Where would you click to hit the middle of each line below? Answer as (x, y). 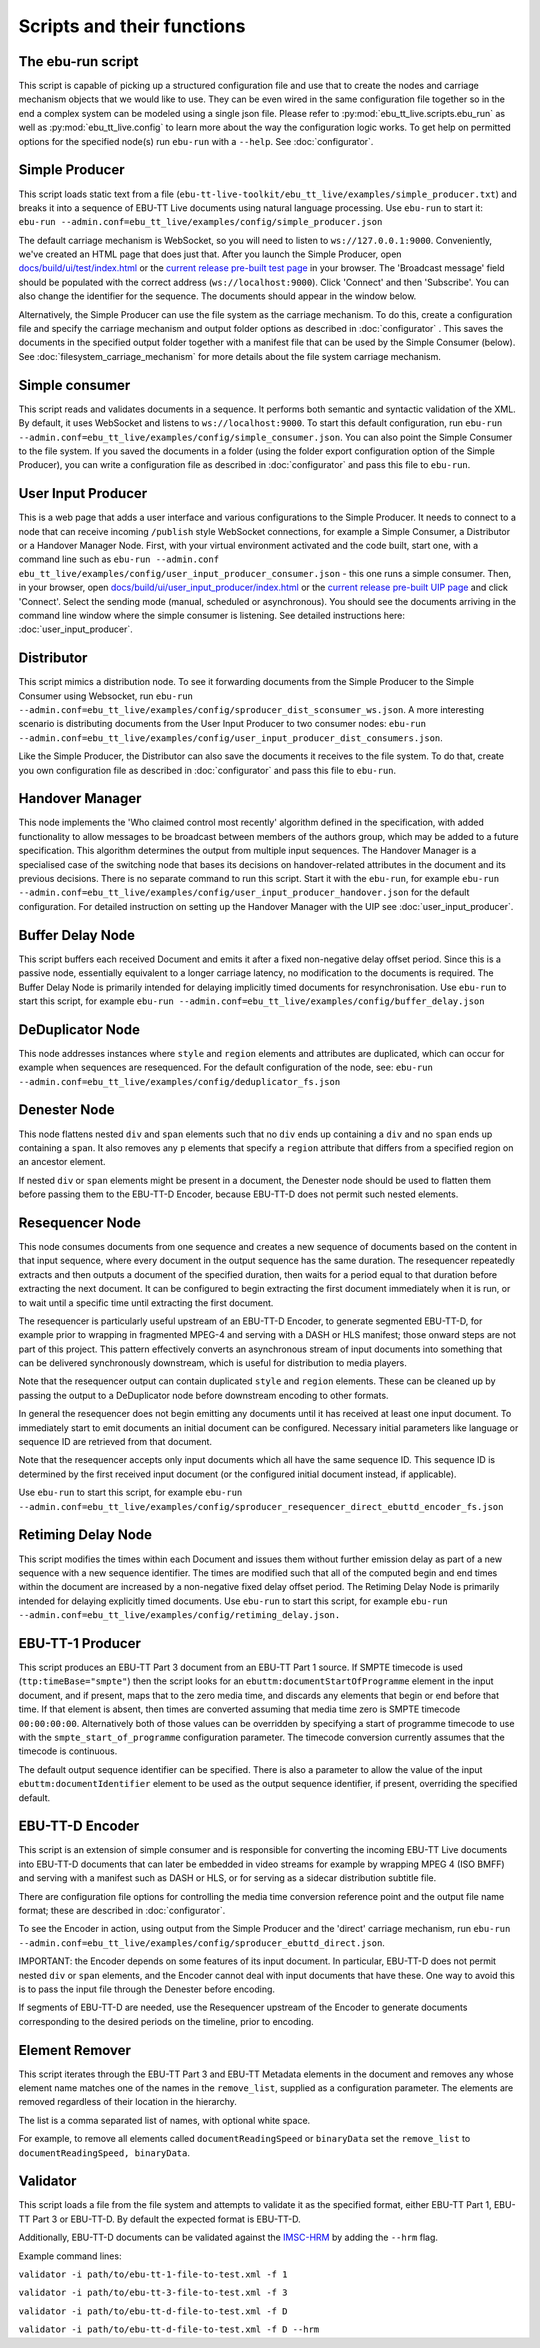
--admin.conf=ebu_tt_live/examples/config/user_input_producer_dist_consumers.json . (231, 737)
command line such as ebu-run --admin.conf (119, 559)
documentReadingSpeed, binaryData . (104, 2152)
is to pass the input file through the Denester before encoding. (146, 1989)
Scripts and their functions (132, 26)
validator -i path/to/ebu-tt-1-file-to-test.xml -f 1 (153, 2274)
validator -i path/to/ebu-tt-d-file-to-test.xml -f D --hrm (169, 2329)
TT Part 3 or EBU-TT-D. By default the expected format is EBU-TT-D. (159, 2219)
